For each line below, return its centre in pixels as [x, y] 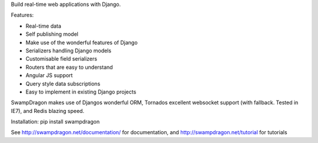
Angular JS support [49, 75]
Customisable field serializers [61, 59]
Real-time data [44, 26]
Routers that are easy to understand [69, 67]
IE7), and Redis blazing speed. [48, 111]
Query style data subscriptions [63, 84]
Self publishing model [52, 34]
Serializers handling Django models [69, 51]
